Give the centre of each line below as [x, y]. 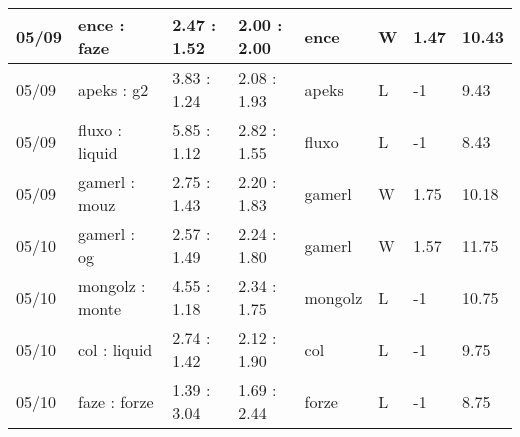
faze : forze [116, 401]
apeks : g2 [113, 89]
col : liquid [115, 349]
